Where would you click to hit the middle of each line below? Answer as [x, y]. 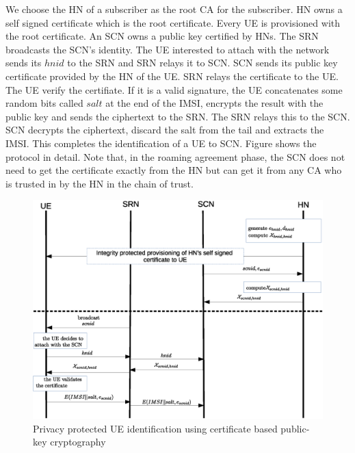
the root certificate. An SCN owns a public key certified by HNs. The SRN [162, 36]
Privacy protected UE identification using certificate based [155, 428]
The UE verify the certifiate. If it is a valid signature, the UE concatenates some [174, 89]
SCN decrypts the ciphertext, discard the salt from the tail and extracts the [165, 130]
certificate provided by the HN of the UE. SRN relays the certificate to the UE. [172, 76]
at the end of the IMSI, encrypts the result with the [214, 103]
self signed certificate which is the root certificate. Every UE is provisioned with [173, 22]
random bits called [44, 103]
